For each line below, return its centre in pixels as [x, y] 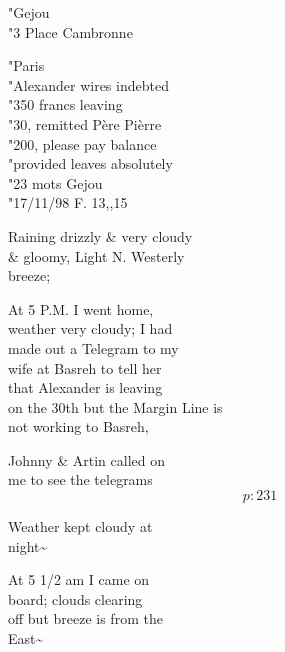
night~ [28, 545]
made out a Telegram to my [93, 347]
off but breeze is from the [85, 618]
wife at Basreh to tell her [85, 367]
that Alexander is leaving [85, 387]
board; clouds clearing [75, 598]
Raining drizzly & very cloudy [100, 235]
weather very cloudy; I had [90, 328]
